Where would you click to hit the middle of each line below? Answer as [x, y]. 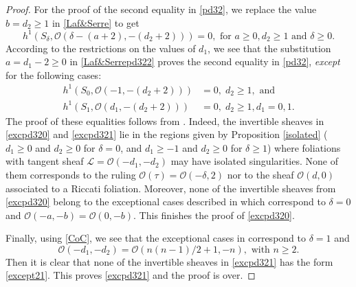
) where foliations [304, 147]
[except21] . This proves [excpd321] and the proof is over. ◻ [131, 275]
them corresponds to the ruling [71, 174]
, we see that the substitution [269, 48]
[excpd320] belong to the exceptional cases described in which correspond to [166, 202]
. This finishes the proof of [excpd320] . [214, 215]
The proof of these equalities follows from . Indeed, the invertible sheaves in [165, 120]
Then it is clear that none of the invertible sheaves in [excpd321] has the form [169, 261]
